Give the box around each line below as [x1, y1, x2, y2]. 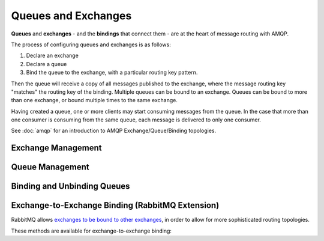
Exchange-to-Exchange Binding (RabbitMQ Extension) [11, 200, 220, 210]
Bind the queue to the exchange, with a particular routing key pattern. [26, 69, 198, 76]
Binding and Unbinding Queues [11, 181, 130, 192]
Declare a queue [26, 60, 67, 67]
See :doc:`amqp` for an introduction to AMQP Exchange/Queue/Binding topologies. [11, 127, 217, 135]
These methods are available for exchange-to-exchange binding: [11, 227, 172, 234]
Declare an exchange [26, 52, 79, 59]
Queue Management [11, 162, 89, 172]
